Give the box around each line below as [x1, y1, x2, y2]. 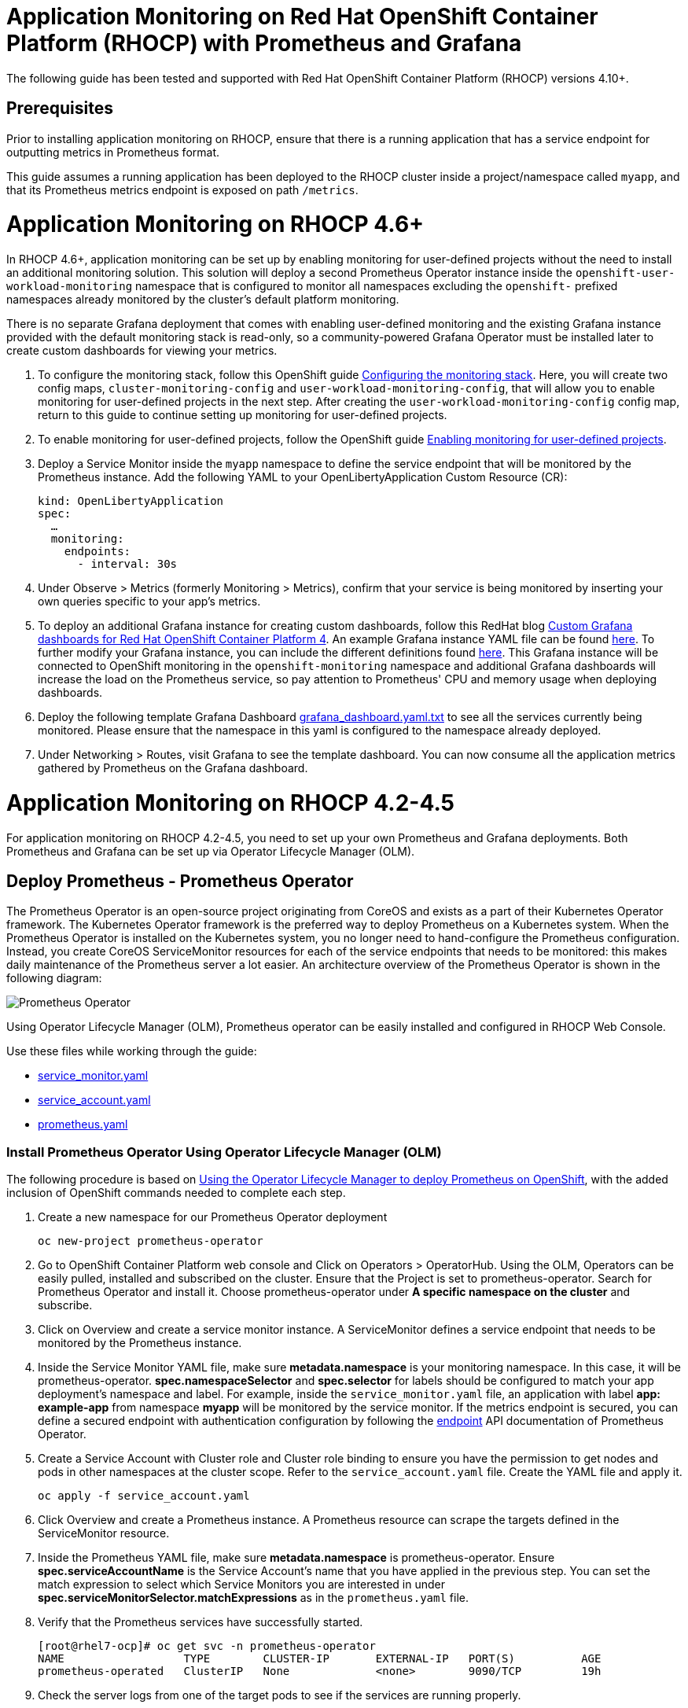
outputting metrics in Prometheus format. [6, 145, 219, 159]
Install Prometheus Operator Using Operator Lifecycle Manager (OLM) [6, 1143, 442, 1160]
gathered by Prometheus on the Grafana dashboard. [38, 761, 308, 775]
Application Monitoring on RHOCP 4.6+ [6, 211, 425, 238]
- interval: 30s [77, 558, 178, 571]
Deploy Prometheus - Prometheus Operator [6, 871, 354, 892]
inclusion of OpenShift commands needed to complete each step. [6, 1186, 346, 1200]
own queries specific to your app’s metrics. [38, 594, 261, 609]
